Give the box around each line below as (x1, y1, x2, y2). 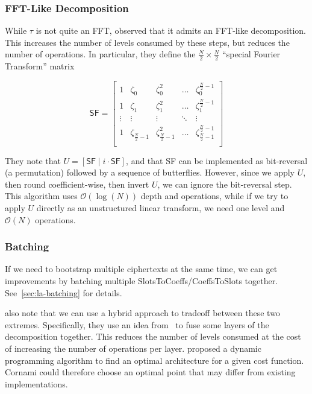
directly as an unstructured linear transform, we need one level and (36, 202, 285, 214)
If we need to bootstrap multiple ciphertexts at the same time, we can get (5, 262, 278, 275)
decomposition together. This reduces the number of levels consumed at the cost (5, 330, 301, 343)
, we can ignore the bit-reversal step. (157, 177, 292, 190)
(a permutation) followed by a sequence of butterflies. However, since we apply (5, 166, 295, 179)
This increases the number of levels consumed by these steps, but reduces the (5, 36, 290, 48)
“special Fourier (222, 48, 281, 60)
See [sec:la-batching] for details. (5, 286, 122, 299)
